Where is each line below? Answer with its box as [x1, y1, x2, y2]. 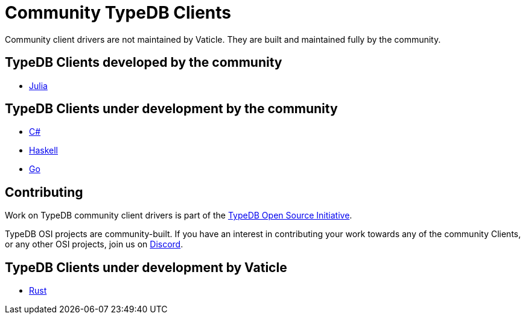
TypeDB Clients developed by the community [5, 55, 282, 70]
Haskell [29, 145, 58, 156]
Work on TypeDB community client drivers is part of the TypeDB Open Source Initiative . [5, 210, 352, 221]
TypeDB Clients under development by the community [5, 101, 338, 117]
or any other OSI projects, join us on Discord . [5, 239, 183, 250]
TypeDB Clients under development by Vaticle [5, 259, 287, 275]
